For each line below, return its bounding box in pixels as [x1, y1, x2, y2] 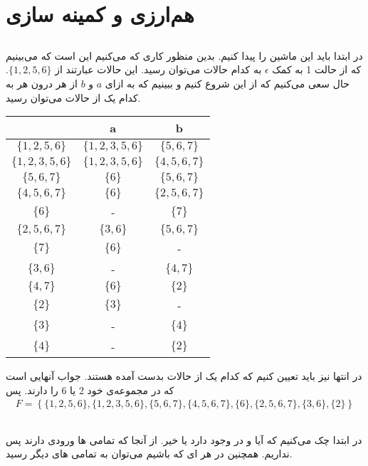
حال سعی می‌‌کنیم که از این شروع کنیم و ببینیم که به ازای [105, 75, 349, 90]
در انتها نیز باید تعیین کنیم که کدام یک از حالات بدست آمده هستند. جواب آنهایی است [6, 369, 362, 383]
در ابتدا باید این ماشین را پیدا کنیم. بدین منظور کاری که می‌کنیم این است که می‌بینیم [6, 48, 363, 63]
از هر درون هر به [6, 75, 78, 90]
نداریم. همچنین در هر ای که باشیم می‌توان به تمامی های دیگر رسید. [6, 446, 293, 461]
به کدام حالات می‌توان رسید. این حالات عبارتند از [55, 62, 262, 77]
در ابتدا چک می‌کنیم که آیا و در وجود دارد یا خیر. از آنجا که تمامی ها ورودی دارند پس [6, 432, 362, 447]
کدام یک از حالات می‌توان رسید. [6, 90, 141, 105]
